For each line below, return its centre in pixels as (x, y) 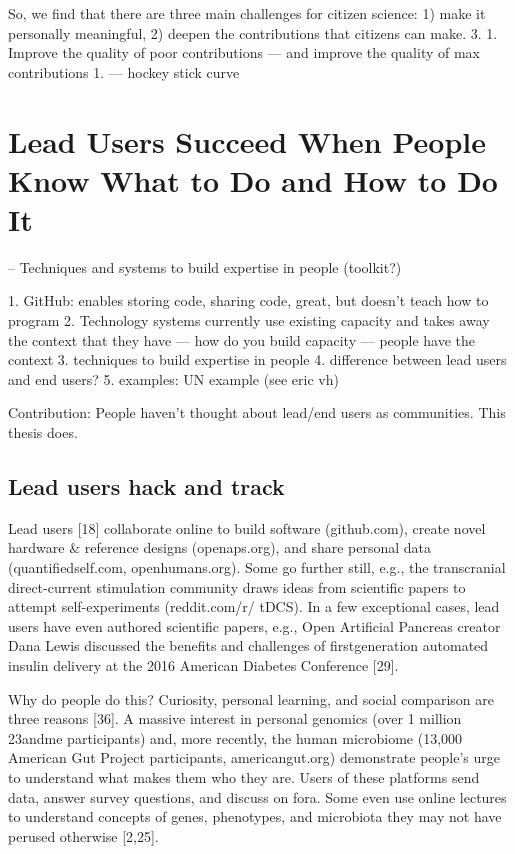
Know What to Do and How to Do (253, 179)
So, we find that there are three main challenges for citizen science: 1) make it (247, 13)
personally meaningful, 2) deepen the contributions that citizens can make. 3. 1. (253, 32)
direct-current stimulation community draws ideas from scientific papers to (237, 586)
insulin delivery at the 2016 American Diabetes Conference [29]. (203, 664)
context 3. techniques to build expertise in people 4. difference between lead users (257, 359)
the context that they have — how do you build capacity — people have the (242, 339)
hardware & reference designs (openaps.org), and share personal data (220, 547)
